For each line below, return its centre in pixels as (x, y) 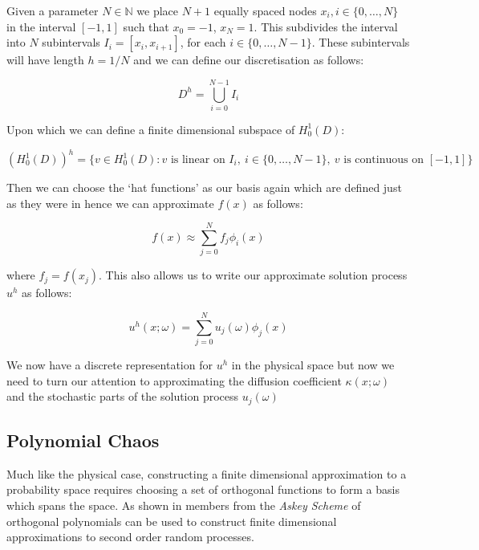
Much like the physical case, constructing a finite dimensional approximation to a (207, 473)
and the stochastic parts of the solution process (123, 396)
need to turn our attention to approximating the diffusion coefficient (174, 380)
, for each (203, 42)
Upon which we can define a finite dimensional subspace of (151, 129)
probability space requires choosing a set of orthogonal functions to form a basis (203, 489)
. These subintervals (361, 42)
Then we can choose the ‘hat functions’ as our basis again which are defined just (204, 187)
